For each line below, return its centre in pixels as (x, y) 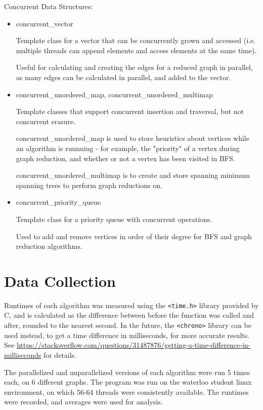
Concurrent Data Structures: (49, 6)
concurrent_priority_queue (58, 202)
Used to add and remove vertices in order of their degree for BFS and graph (134, 236)
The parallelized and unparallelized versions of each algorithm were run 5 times (127, 372)
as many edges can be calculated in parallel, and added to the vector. (123, 77)
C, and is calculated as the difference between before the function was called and (129, 315)
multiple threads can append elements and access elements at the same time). (136, 50)
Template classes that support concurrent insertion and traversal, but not (130, 111)
